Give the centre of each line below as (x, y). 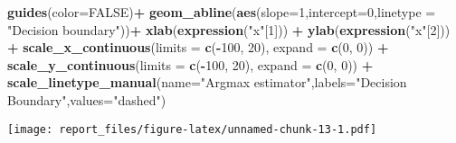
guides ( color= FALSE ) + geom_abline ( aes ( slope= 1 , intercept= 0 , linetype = (222, 12)
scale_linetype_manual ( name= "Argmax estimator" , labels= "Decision (207, 82)
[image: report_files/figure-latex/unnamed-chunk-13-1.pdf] (192, 129)
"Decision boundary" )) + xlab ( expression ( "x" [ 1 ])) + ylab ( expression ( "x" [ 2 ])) (229, 29)
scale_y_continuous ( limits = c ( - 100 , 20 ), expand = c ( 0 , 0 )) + (190, 64)
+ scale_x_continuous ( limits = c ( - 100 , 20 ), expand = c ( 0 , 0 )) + (198, 47)
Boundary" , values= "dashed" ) (87, 99)
